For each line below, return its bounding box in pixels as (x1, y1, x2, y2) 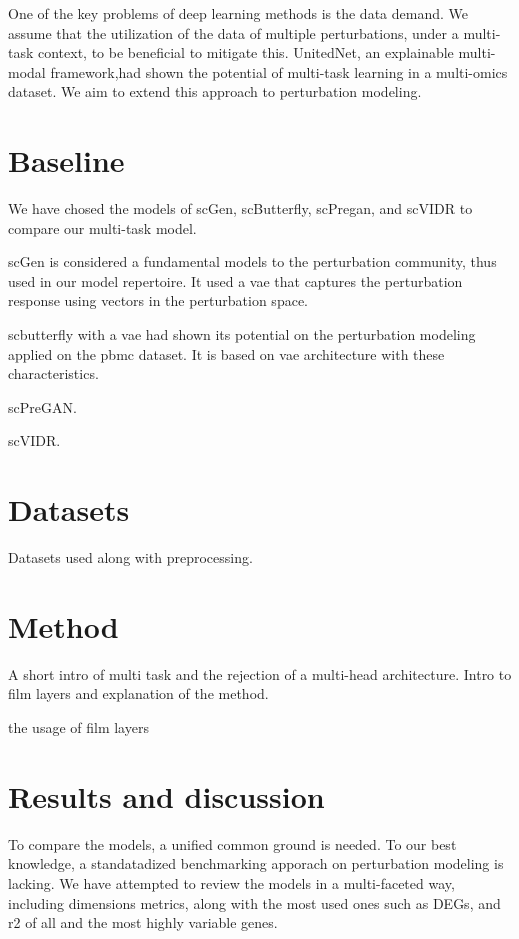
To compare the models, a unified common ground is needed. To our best (8, 833, 457, 854)
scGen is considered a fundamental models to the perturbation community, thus (8, 251, 497, 272)
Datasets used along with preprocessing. (8, 547, 253, 568)
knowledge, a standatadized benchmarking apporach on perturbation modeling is (8, 853, 504, 874)
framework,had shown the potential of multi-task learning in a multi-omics (50, 61, 508, 82)
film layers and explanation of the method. (8, 683, 269, 704)
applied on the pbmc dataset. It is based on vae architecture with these (8, 343, 445, 364)
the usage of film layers (8, 717, 149, 738)
